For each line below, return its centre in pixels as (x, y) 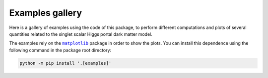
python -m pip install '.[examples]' (66, 63)
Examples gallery (45, 13)
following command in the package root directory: (60, 50)
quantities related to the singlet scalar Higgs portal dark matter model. (81, 34)
